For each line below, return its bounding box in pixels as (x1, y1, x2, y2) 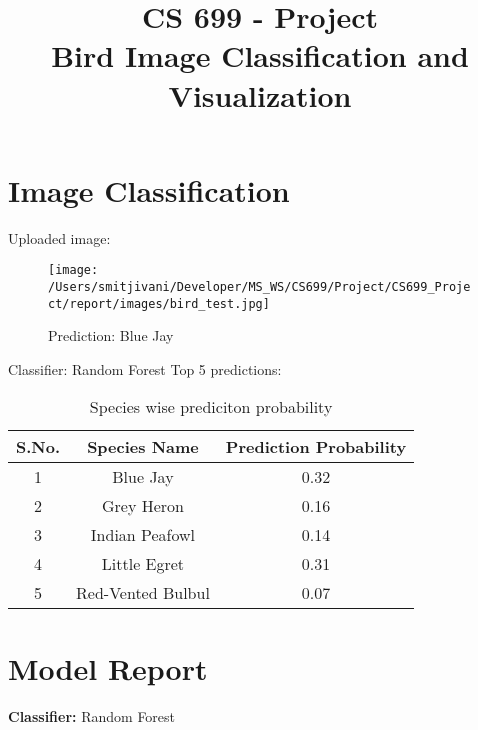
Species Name (87, 435, 199, 459)
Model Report (8, 647, 208, 688)
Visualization (168, 74, 352, 115)
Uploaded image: (8, 227, 111, 248)
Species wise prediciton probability (89, 395, 333, 419)
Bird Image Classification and (51, 35, 469, 76)
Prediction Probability (225, 435, 407, 459)
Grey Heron (101, 494, 184, 518)
